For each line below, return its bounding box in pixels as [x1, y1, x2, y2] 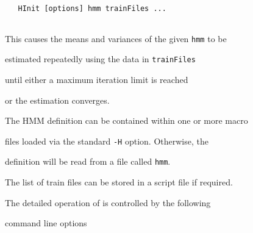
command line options [5, 217, 87, 229]
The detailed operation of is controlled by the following [5, 196, 211, 209]
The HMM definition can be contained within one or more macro [5, 114, 248, 127]
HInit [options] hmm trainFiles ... [18, 4, 166, 13]
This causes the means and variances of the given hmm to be [5, 32, 227, 45]
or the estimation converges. [5, 93, 110, 106]
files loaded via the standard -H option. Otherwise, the [5, 134, 208, 147]
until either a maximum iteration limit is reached [5, 73, 188, 85]
